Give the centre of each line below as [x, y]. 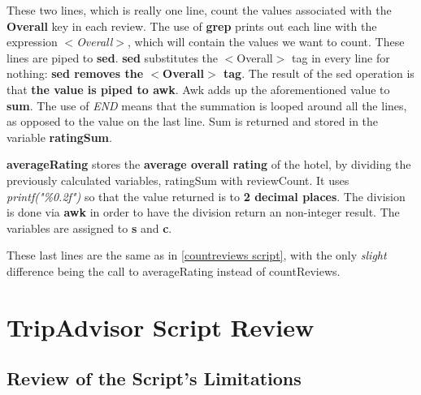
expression [32, 42]
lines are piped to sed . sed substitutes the [113, 57]
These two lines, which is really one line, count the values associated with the [199, 10]
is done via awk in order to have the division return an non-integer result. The [203, 212]
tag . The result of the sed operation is [319, 73]
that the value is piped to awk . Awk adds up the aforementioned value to [198, 89]
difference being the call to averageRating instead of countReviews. [174, 270]
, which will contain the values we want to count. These [266, 42]
